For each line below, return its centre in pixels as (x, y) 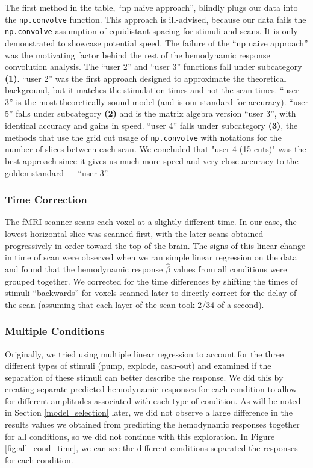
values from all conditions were (230, 269)
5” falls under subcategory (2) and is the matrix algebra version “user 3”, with (150, 113)
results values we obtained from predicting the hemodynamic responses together (152, 424)
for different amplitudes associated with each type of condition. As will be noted (153, 400)
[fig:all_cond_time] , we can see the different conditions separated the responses (151, 448)
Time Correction (46, 199)
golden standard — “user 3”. (57, 172)
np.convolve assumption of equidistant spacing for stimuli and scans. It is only (151, 31)
